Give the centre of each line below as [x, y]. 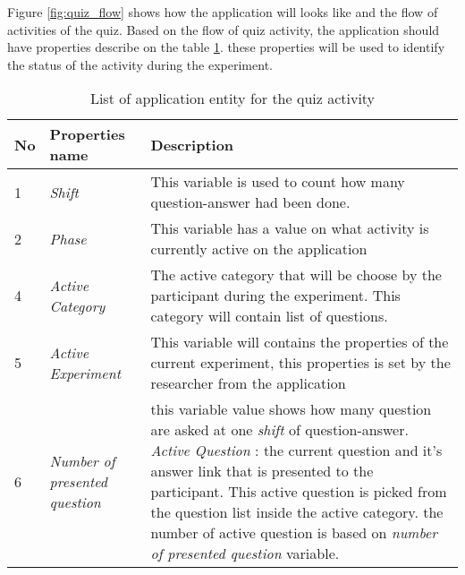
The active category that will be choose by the [296, 275]
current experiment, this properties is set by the [300, 363]
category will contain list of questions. [269, 316]
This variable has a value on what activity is [290, 228]
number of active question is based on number [294, 533]
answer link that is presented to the [262, 471]
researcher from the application [248, 383]
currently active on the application [259, 249]
